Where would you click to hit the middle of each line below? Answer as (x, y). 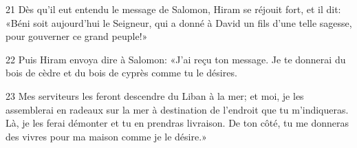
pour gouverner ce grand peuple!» (77, 36)
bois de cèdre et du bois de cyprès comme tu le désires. (121, 73)
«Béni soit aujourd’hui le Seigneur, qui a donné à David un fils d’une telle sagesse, (179, 22)
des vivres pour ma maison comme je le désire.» (106, 136)
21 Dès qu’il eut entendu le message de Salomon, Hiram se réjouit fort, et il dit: (173, 9)
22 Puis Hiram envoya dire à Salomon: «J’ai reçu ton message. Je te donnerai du (176, 59)
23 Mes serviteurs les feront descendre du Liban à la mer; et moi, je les (155, 95)
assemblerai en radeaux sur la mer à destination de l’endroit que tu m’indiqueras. (177, 109)
